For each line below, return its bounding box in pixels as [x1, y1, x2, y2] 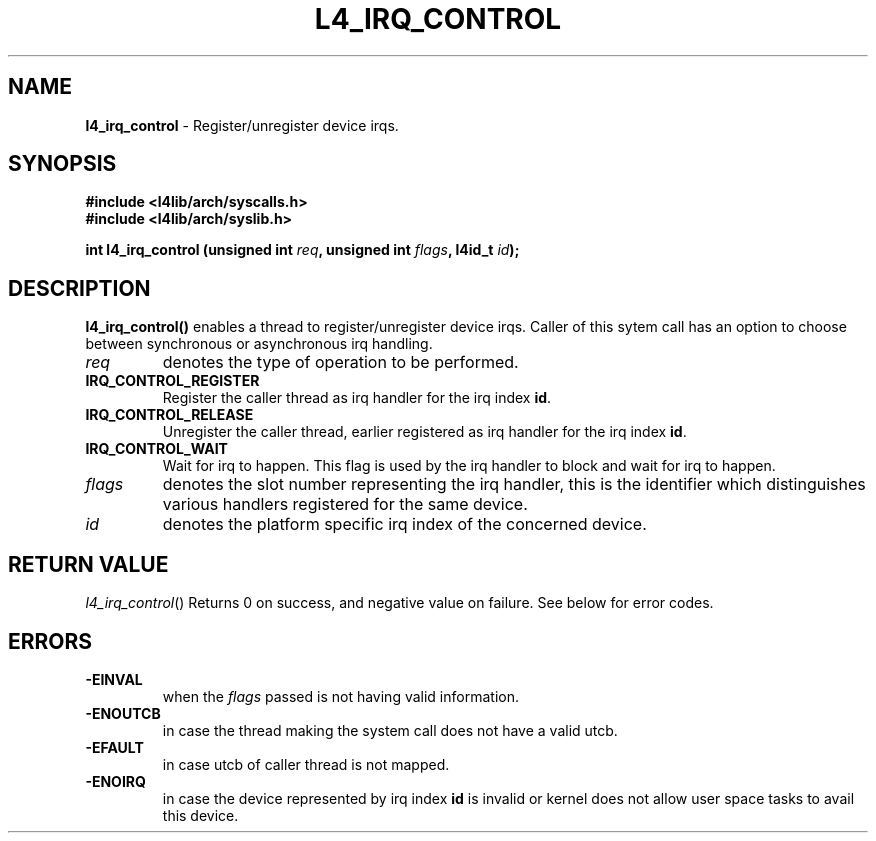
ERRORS [8, 628, 93, 654]
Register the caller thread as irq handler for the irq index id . [162, 389, 552, 407]
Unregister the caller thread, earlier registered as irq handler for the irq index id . [162, 423, 687, 441]
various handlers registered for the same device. [162, 494, 528, 515]
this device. [162, 806, 239, 824]
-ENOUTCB [85, 704, 161, 722]
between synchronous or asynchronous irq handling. [85, 335, 433, 353]
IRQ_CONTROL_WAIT [85, 440, 228, 458]
